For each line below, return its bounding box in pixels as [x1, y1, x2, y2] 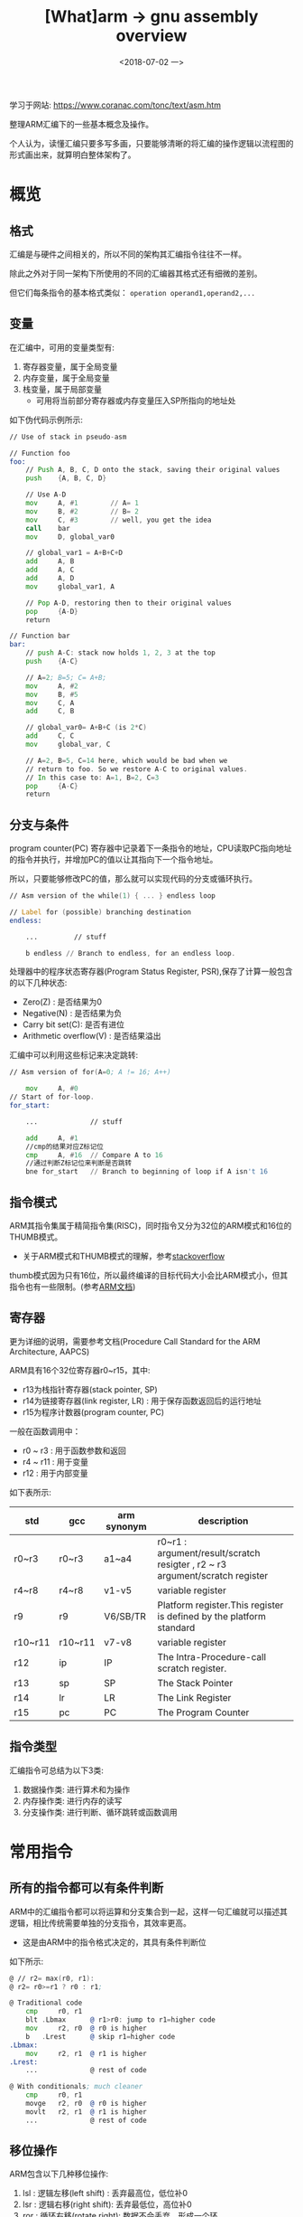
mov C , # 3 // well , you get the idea [25, 515, 212, 524]
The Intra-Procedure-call [157, 1650, 267, 1663]
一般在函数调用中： [9, 1426, 81, 1437]
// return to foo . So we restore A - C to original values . [25, 764, 248, 774]
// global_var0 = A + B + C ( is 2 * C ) [25, 723, 147, 732]
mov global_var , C [25, 740, 111, 749]
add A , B [25, 557, 75, 566]
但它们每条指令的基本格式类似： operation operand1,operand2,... [9, 287, 255, 297]
